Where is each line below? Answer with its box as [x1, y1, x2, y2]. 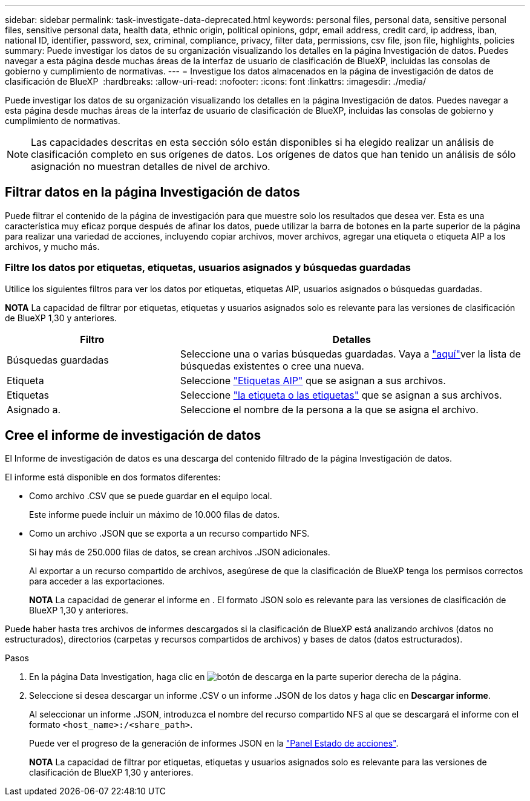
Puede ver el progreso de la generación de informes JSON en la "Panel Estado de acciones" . [29, 738, 399, 749]
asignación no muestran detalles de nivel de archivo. [31, 160, 270, 172]
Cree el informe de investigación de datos [5, 428, 261, 443]
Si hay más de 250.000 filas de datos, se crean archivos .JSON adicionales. [29, 547, 330, 558]
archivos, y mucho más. [5, 241, 100, 252]
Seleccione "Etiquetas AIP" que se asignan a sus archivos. [180, 374, 446, 387]
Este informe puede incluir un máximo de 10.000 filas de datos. [29, 509, 280, 520]
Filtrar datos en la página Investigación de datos [5, 185, 300, 200]
